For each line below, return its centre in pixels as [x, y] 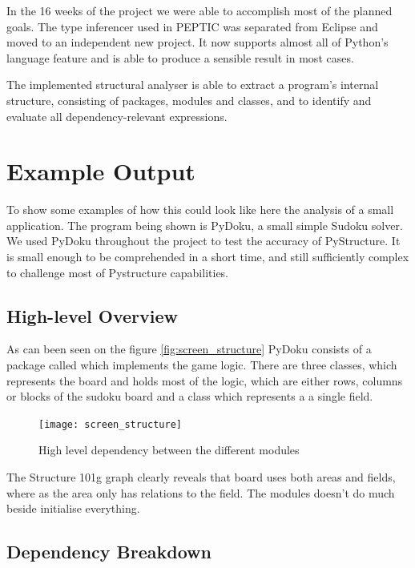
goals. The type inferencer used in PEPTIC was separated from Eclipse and [192, 26]
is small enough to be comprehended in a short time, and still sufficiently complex [208, 257]
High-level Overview [92, 315]
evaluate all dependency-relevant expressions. [117, 116]
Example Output [101, 171]
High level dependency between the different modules [169, 450]
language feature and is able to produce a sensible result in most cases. [180, 57]
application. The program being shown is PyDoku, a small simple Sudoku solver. [205, 225]
